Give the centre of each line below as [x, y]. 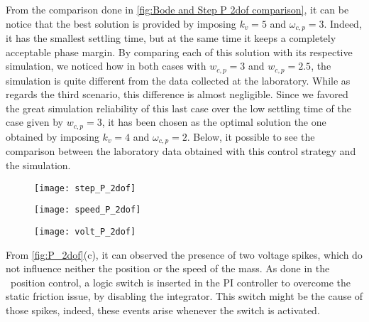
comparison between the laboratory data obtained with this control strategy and [181, 151]
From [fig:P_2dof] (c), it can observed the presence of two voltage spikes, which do [184, 254]
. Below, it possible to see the [251, 136]
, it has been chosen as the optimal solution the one [214, 122]
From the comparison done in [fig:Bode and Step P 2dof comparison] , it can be [177, 9]
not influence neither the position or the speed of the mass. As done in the [168, 268]
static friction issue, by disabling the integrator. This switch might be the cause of [184, 296]
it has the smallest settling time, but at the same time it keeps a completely [171, 38]
